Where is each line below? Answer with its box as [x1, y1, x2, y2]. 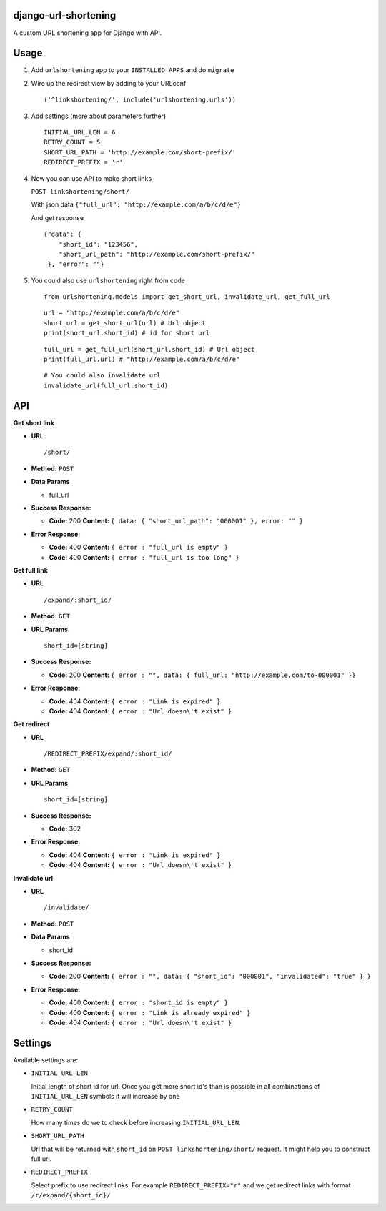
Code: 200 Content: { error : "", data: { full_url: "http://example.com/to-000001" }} [49, 671, 357, 679]
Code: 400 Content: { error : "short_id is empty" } [49, 998, 229, 1007]
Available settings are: [13, 1055, 79, 1064]
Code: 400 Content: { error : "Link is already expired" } [49, 1008, 251, 1017]
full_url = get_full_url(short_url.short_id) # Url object [44, 345, 255, 353]
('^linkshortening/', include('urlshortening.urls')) [44, 96, 236, 104]
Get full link [13, 566, 48, 575]
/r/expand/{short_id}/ [31, 1191, 111, 1200]
